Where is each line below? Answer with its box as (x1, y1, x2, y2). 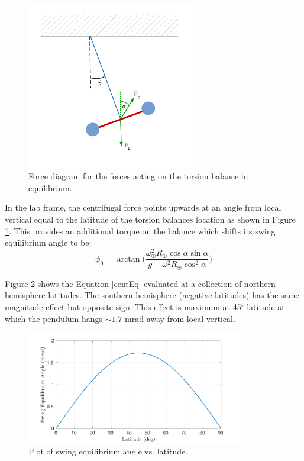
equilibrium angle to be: (5, 236, 92, 249)
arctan (117, 254, 140, 263)
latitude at (247, 300, 285, 312)
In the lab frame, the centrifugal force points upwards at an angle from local (5, 201, 282, 214)
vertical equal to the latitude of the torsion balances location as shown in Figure (5, 212, 296, 225)
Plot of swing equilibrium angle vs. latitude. (28, 444, 188, 457)
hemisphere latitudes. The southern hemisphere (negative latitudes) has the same (5, 289, 299, 301)
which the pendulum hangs (5, 312, 102, 324)
